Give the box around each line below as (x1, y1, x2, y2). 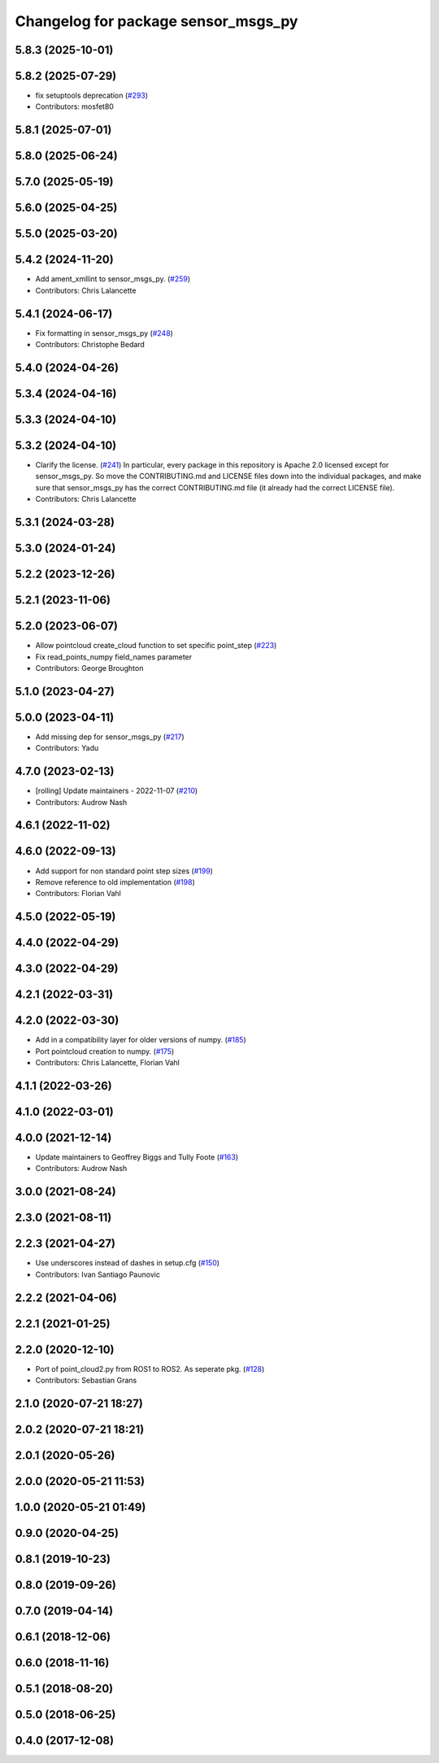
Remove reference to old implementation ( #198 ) (35, 877, 195, 886)
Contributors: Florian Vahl (35, 889, 121, 899)
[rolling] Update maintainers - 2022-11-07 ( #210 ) (35, 786, 198, 796)
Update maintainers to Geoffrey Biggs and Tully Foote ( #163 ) (35, 1152, 239, 1162)
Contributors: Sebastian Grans (35, 1375, 137, 1386)
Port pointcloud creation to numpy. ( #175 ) (35, 1046, 175, 1056)
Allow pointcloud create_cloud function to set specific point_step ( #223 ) (35, 641, 277, 651)
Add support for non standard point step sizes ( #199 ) (35, 866, 213, 876)
